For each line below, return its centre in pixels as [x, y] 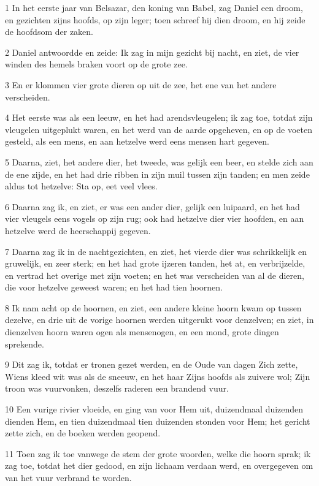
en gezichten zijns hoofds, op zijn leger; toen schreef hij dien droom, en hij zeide [155, 19]
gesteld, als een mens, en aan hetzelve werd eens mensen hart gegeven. [137, 141]
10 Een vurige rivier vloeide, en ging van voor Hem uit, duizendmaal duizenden [154, 409]
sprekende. [25, 344]
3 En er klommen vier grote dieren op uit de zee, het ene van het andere [141, 84]
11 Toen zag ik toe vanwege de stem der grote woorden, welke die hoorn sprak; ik [158, 453]
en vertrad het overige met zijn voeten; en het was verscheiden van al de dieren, [155, 275]
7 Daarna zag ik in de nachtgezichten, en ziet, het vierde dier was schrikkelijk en [156, 251]
